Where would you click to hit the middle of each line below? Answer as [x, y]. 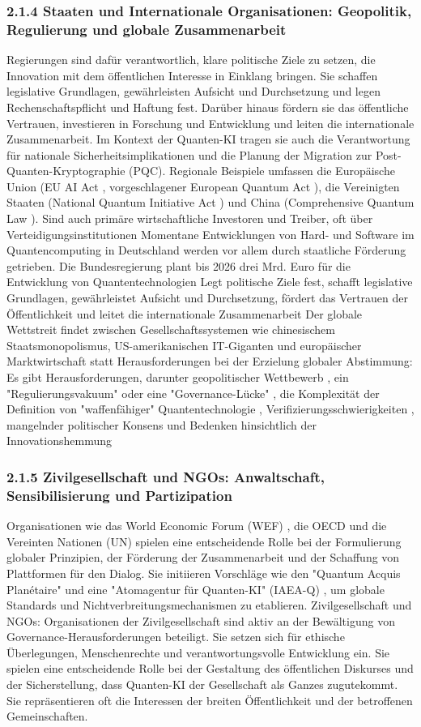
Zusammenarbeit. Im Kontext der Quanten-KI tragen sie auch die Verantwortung [208, 139]
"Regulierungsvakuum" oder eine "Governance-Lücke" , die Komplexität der [193, 393]
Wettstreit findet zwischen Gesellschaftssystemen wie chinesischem [171, 329]
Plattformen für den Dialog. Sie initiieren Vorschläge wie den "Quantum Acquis [204, 573]
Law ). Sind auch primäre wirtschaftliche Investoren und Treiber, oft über [190, 218]
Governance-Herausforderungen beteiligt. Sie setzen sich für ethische [176, 637]
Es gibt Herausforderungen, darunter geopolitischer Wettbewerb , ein [178, 377]
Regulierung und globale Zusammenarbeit [147, 29]
